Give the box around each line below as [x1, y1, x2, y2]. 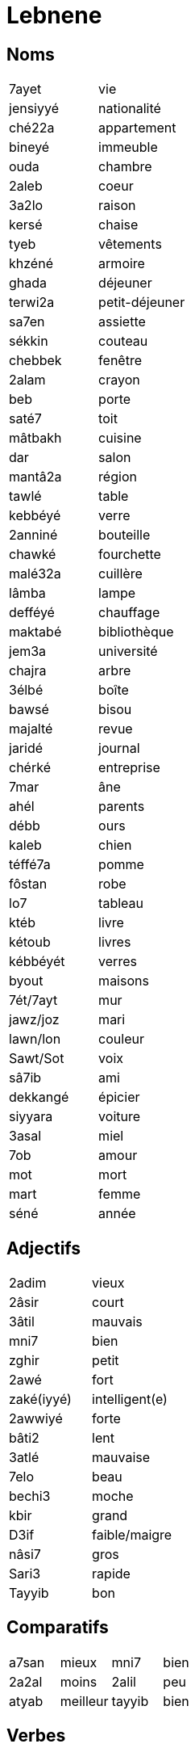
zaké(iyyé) [9, 1391, 72, 1408]
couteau [98, 333, 148, 350]
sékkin [9, 333, 48, 350]
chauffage [98, 604, 160, 621]
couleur [98, 1031, 144, 1048]
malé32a [9, 565, 61, 582]
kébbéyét [9, 953, 65, 970]
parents [98, 798, 145, 815]
